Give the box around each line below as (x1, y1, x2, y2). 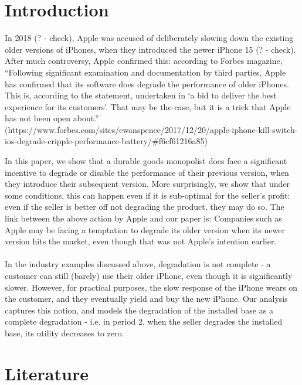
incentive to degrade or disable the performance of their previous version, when (5, 166, 289, 178)
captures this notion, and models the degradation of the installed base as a (5, 304, 273, 316)
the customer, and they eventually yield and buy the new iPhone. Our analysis (5, 292, 288, 305)
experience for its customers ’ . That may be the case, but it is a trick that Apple (5, 100, 291, 113)
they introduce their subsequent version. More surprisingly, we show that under (5, 178, 290, 190)
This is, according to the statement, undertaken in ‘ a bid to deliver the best (5, 89, 277, 101)
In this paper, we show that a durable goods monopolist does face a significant (5, 155, 287, 167)
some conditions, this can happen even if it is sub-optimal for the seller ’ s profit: (5, 189, 290, 201)
